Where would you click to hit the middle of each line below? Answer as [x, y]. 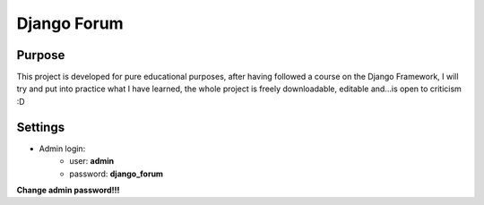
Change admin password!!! [68, 190]
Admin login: [62, 149]
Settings [41, 127]
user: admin [92, 161]
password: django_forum [117, 174]
